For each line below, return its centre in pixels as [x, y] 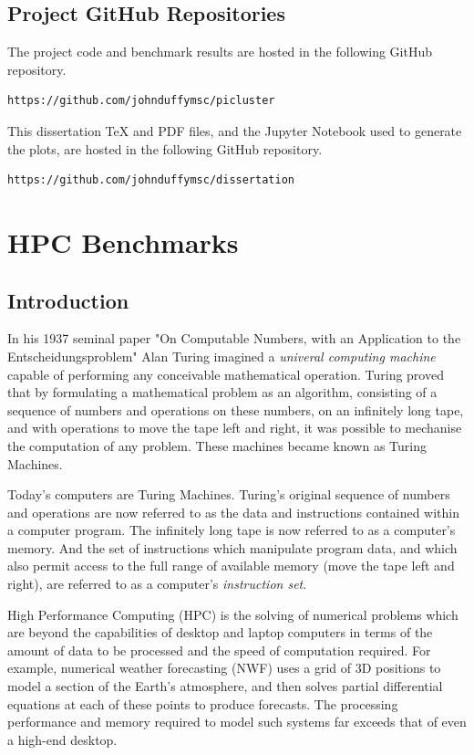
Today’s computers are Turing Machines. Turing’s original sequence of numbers [229, 494]
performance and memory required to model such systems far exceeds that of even [237, 722]
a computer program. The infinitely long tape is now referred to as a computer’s [232, 530]
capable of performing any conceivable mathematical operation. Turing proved [226, 374]
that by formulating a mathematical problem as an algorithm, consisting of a [222, 392]
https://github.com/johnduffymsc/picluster [141, 101]
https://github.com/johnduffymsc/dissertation [151, 180]
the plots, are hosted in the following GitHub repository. [165, 148]
